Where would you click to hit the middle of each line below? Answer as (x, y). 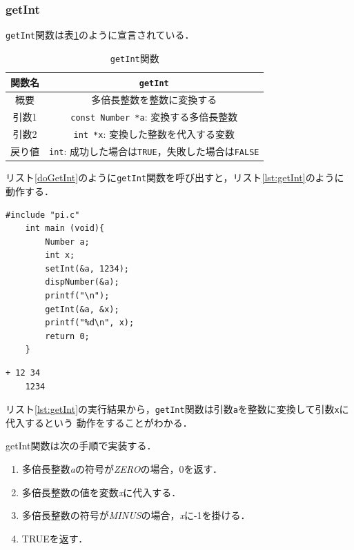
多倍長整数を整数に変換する (154, 100)
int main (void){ (65, 228)
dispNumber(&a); (82, 282)
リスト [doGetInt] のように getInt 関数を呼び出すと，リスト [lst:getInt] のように (175, 177)
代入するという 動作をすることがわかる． (99, 422)
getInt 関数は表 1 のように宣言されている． (100, 35)
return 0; (67, 336)
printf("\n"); (77, 296)
